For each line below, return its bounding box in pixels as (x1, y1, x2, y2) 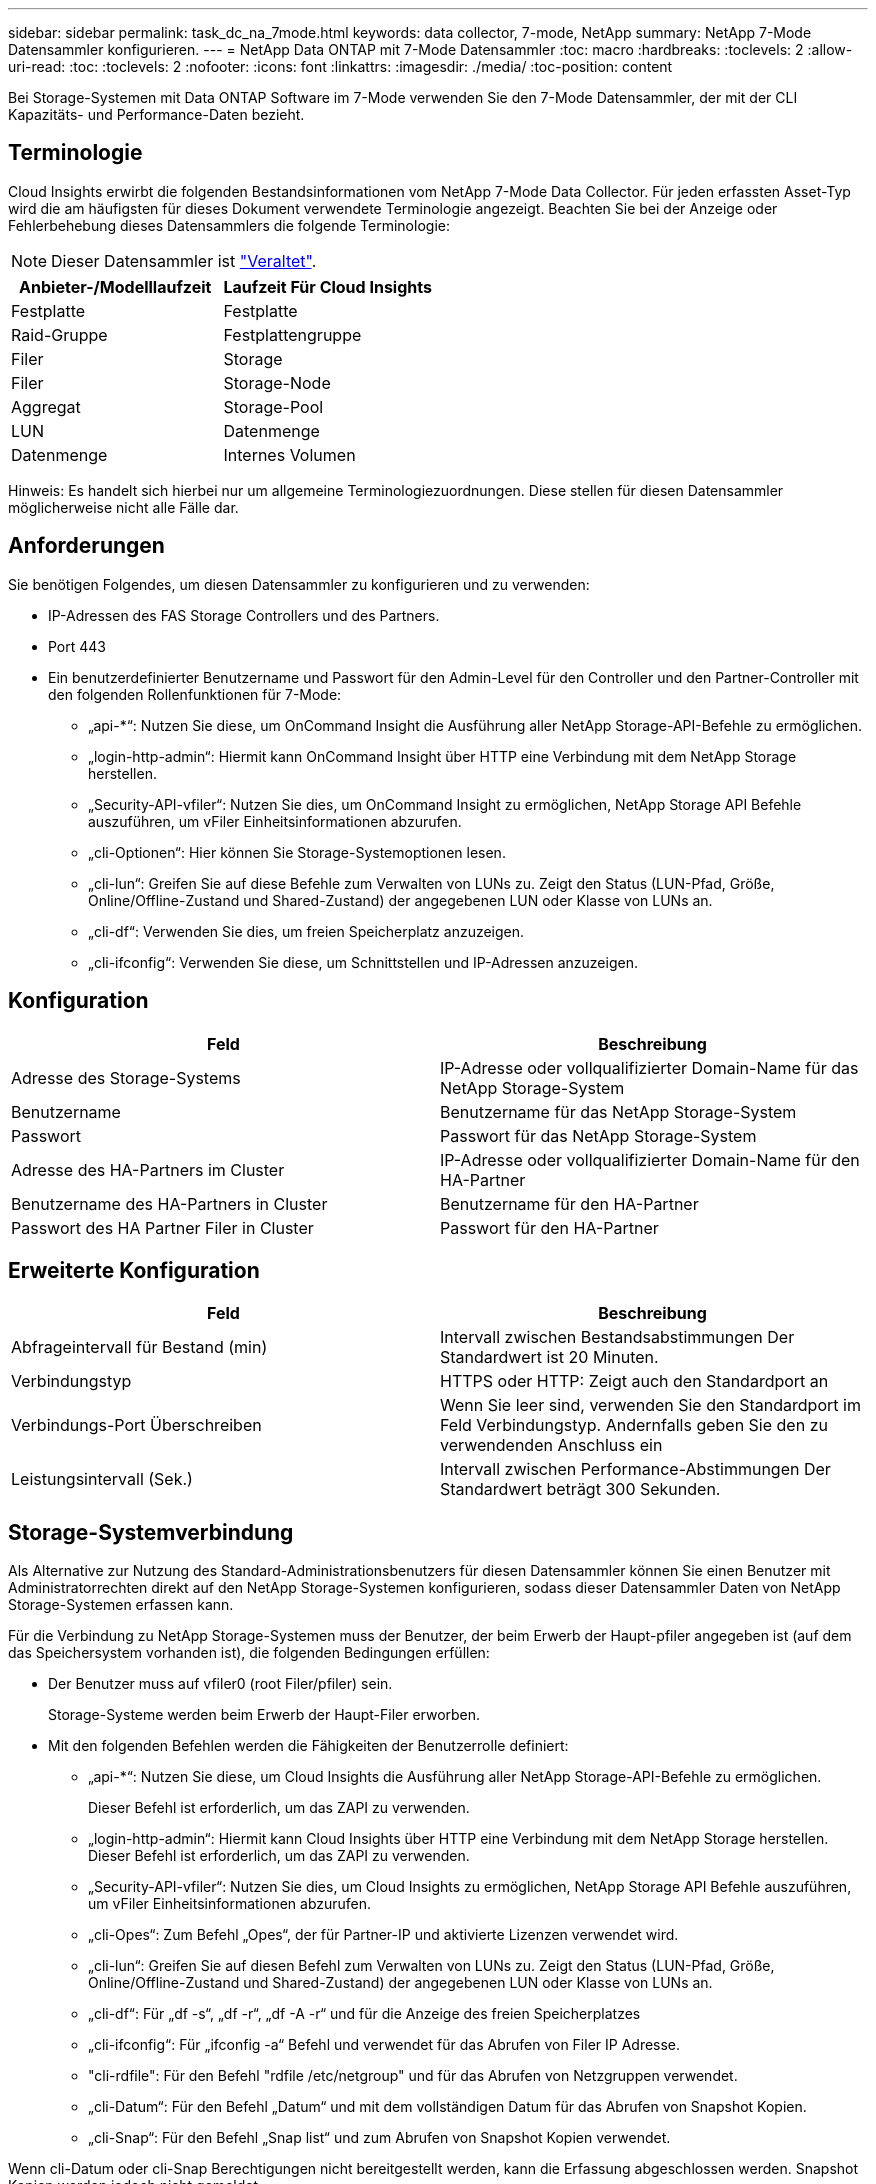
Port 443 (48, 637, 107, 655)
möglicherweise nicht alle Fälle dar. (8, 498, 239, 516)
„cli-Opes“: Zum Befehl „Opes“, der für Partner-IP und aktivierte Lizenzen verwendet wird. (88, 1926, 679, 1944)
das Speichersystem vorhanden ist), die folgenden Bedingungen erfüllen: (8, 1644, 490, 1662)
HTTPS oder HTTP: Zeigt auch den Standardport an (440, 1371, 829, 1392)
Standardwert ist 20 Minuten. (440, 1347, 659, 1368)
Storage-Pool (223, 396, 324, 417)
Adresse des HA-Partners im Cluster (11, 1159, 285, 1180)
